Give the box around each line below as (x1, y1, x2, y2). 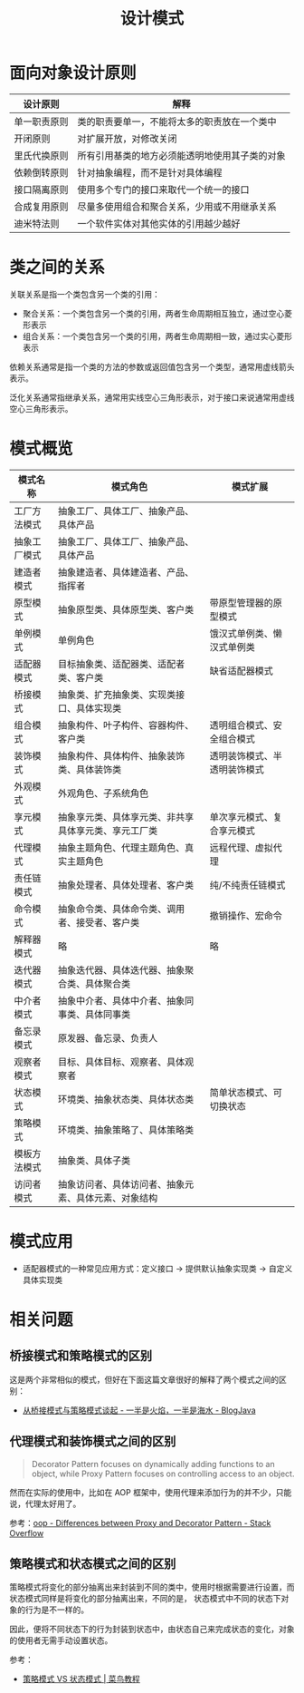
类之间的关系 (9, 258, 106, 277)
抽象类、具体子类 (57, 1153, 131, 1166)
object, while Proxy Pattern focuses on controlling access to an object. (31, 1468, 295, 1479)
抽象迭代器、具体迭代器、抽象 (57, 963, 185, 976)
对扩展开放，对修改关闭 (77, 132, 178, 145)
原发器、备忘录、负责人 (57, 1031, 158, 1044)
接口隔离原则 (14, 183, 70, 196)
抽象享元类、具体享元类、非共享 (57, 811, 195, 823)
